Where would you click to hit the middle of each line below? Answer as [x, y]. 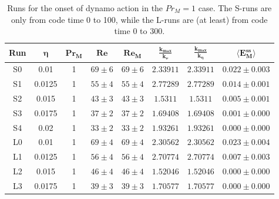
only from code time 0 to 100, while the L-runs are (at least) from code [139, 19]
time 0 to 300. [139, 31]
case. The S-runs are [235, 8]
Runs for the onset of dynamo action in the [85, 8]
